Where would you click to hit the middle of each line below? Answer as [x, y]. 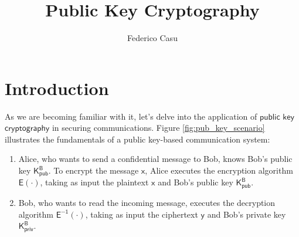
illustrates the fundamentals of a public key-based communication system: [137, 139]
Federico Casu [152, 38]
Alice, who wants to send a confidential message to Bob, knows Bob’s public [155, 159]
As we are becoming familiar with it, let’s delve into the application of [131, 116]
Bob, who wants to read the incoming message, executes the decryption [147, 202]
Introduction [57, 88]
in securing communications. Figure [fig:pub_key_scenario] [158, 128]
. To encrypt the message [94, 170]
